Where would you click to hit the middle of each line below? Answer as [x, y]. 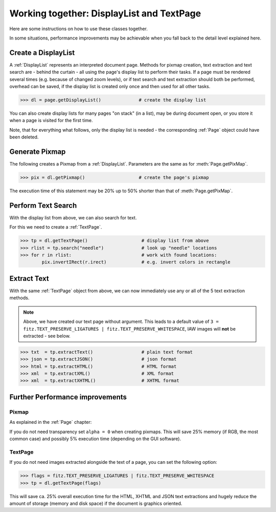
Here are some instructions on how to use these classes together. [79, 29]
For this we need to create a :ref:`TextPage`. [56, 227]
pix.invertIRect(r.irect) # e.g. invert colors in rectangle [136, 262]
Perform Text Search [43, 205]
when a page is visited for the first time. [51, 120]
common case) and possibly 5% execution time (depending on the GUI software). [95, 439]
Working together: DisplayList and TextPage [105, 13]
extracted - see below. [47, 336]
